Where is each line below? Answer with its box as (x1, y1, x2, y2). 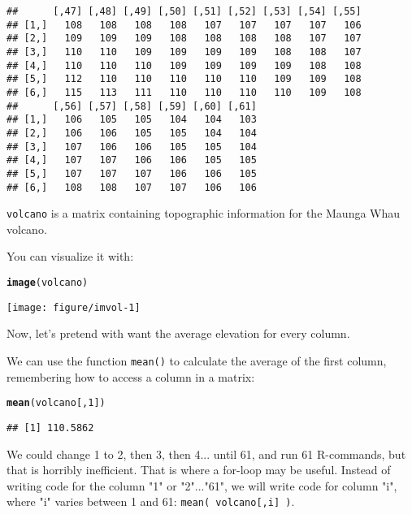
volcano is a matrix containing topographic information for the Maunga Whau (7, 205, 401, 222)
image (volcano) (7, 277, 89, 289)
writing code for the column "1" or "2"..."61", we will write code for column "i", (7, 477, 397, 494)
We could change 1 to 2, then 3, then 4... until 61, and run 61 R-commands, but (7, 445, 406, 462)
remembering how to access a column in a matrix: (7, 368, 255, 385)
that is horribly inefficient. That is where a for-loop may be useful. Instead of (7, 461, 391, 478)
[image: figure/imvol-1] (7, 301, 141, 313)
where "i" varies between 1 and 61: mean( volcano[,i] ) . (7, 493, 295, 510)
